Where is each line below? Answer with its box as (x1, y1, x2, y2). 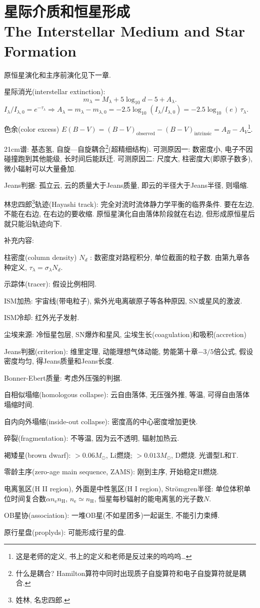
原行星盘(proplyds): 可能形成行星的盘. (4, 526, 126, 537)
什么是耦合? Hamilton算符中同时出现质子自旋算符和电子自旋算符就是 (15, 567, 239, 578)
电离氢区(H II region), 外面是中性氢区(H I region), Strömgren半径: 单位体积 (4, 483, 244, 493)
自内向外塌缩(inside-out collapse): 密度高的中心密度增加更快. (4, 416, 198, 426)
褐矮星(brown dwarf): (4, 449, 71, 460)
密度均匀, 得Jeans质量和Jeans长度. (4, 356, 114, 366)
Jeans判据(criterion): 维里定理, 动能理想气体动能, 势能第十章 (4, 346, 198, 356)
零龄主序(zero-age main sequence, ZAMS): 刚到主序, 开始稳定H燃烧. (4, 466, 219, 477)
